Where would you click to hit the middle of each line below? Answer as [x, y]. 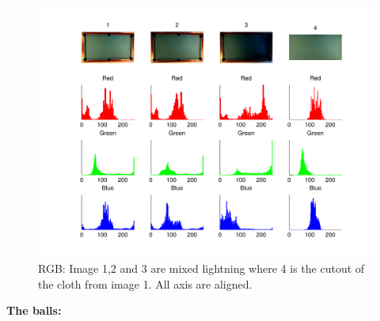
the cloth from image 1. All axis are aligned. [145, 283]
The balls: [34, 310]
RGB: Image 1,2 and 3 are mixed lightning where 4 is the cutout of [201, 268]
